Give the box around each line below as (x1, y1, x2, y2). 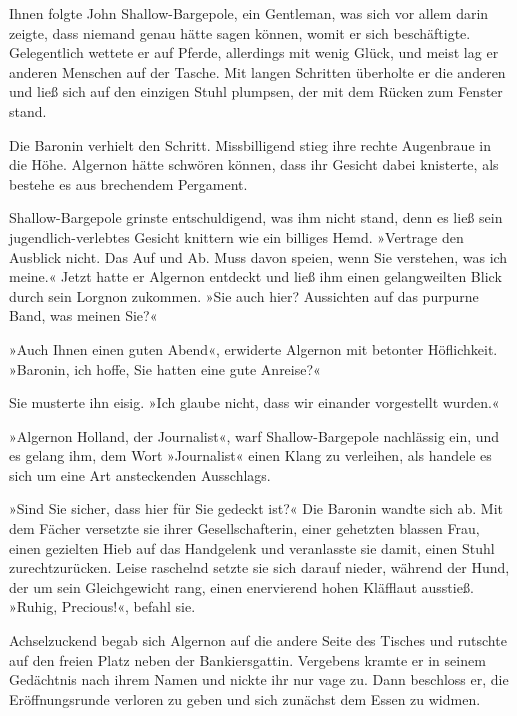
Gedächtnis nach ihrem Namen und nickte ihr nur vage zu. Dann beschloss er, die (9, 669, 509, 690)
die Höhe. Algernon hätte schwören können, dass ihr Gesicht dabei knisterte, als (9, 154, 499, 175)
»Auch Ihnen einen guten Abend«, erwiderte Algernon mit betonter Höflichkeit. (9, 338, 498, 359)
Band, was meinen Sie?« (9, 305, 158, 326)
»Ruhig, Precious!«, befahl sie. (9, 596, 196, 617)
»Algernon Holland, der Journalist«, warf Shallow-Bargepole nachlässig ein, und (9, 425, 500, 446)
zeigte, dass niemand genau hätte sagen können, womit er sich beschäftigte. (9, 22, 471, 43)
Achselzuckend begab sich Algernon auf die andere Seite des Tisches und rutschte (9, 630, 507, 651)
